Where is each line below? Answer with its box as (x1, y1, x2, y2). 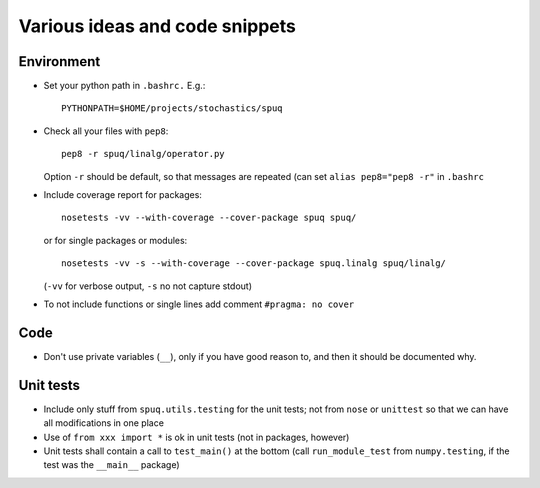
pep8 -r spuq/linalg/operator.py (61, 148, 225, 160)
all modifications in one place (43, 417, 165, 429)
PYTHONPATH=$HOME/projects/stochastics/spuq (61, 103, 284, 114)
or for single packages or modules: (43, 234, 188, 246)
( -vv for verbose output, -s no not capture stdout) (43, 280, 252, 292)
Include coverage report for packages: (43, 189, 202, 201)
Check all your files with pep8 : (43, 125, 169, 137)
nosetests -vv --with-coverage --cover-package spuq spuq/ (61, 212, 357, 224)
